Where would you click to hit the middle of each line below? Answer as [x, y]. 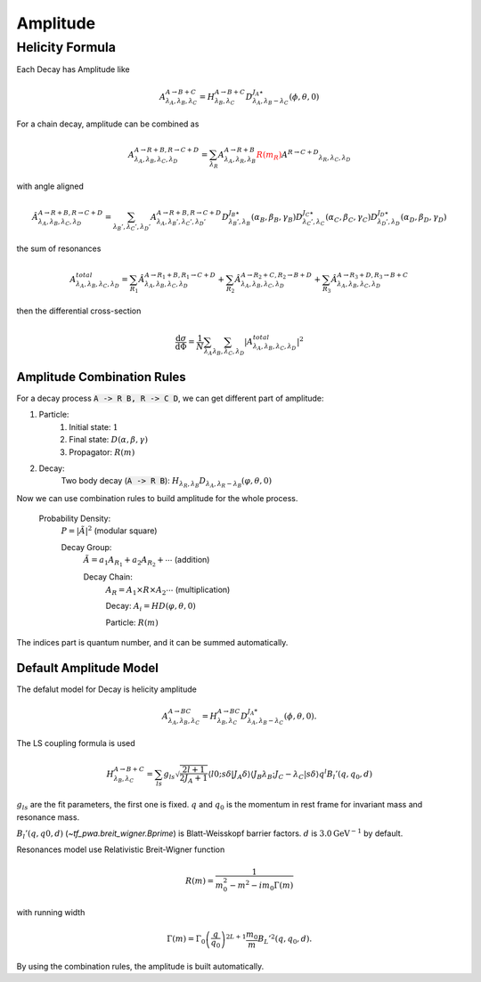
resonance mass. [48, 817]
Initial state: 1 [94, 426]
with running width [51, 913]
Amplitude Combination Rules [101, 377]
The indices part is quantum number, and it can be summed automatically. [152, 642]
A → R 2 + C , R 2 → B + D [276, 276]
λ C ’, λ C [314, 223]
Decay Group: [86, 547]
